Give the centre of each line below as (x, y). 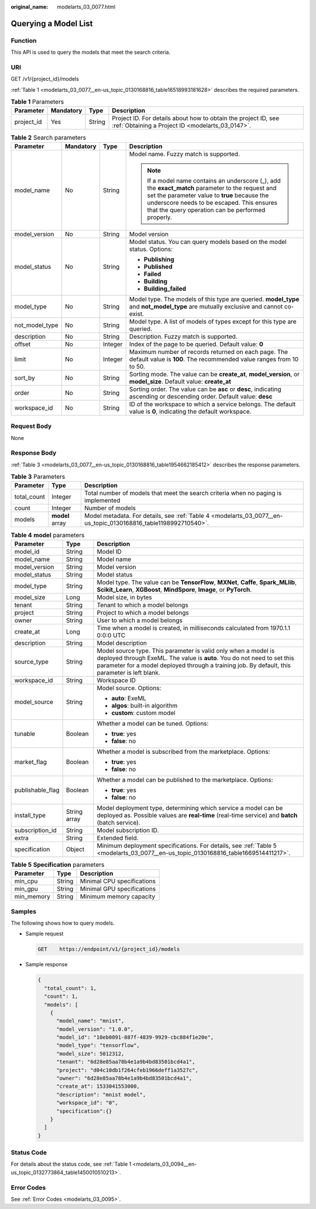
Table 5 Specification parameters (58, 865)
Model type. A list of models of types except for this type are (213, 321)
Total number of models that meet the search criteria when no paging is (183, 493)
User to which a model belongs (140, 620)
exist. (137, 314)
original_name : (30, 7)
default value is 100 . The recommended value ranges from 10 (214, 359)
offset (23, 344)
